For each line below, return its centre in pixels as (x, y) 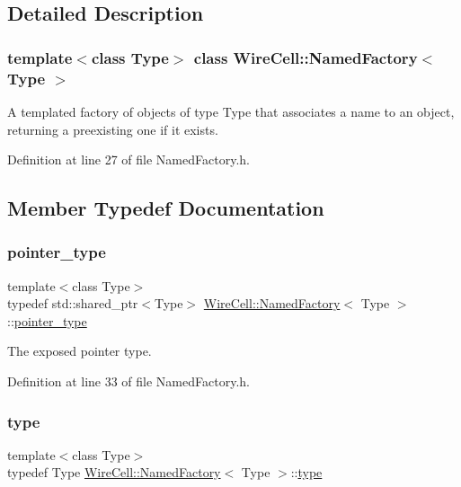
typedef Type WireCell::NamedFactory (114, 472)
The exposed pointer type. (80, 351)
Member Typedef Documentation (166, 208)
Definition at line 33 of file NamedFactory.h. (129, 381)
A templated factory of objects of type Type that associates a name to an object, (231, 111)
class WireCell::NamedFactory (306, 57)
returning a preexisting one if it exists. (113, 129)
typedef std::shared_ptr (73, 303)
